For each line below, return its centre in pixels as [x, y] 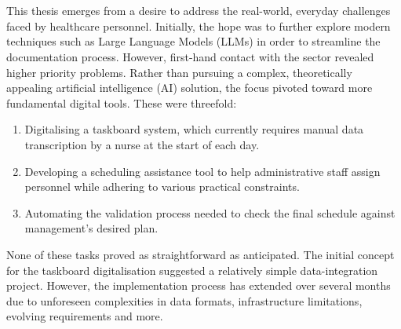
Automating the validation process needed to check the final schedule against [210, 212]
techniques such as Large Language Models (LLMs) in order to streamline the [193, 41]
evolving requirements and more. [85, 316]
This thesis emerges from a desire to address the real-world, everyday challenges [199, 11]
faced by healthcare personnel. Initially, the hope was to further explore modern [199, 26]
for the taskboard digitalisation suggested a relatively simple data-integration [192, 270]
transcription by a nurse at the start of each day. [142, 144]
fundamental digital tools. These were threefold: [122, 102]
